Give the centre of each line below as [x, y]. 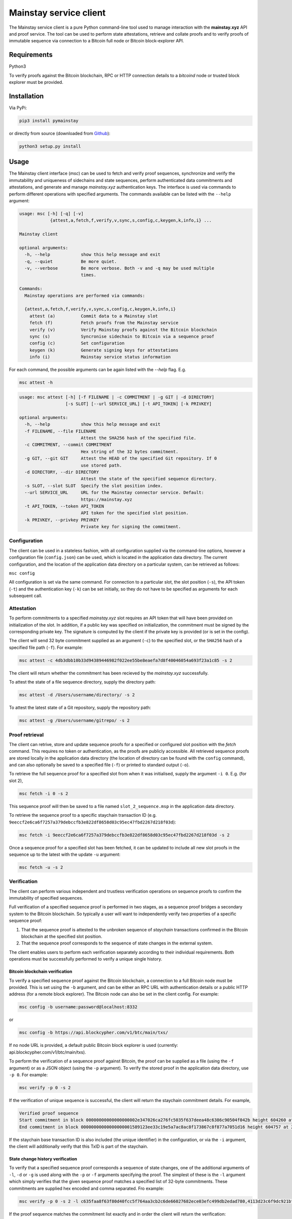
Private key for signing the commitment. [131, 527]
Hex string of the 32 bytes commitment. [129, 452]
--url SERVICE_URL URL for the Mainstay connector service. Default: [114, 493]
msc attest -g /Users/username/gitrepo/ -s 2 [74, 721]
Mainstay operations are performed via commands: [85, 295]
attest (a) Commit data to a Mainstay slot [94, 316]
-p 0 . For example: [28, 1075]
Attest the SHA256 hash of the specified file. [138, 438]
